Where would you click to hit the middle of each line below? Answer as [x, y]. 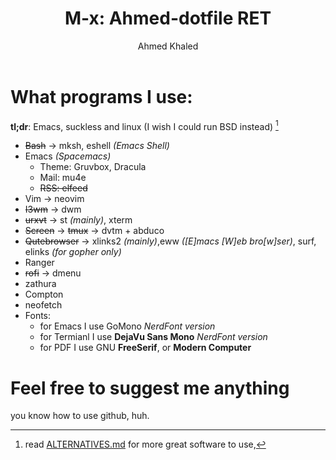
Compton [44, 294]
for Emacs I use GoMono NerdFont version [127, 326]
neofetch [43, 305]
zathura [40, 284]
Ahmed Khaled [168, 46]
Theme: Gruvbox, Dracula [93, 167]
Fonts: [38, 316]
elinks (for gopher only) [73, 252]
